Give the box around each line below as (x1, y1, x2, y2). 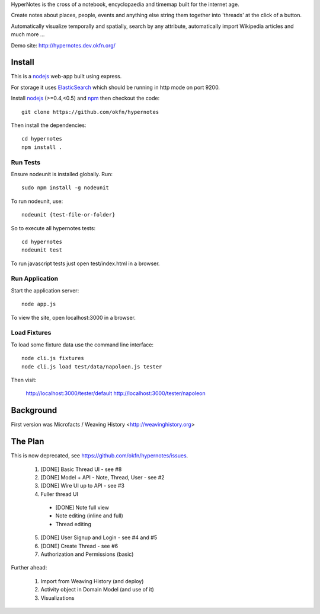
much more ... (11, 31, 45, 38)
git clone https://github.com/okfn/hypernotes (21, 109, 159, 115)
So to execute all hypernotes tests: (11, 224, 96, 231)
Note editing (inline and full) (55, 512, 124, 519)
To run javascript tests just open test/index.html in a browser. (11, 260, 160, 267)
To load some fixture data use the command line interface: (11, 341, 154, 348)
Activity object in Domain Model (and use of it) (40, 586, 154, 593)
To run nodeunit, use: (11, 198, 63, 205)
